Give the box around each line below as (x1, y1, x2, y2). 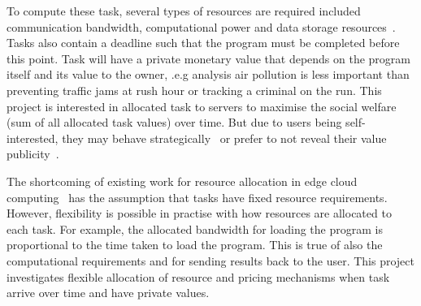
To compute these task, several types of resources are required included (7, 2, 361, 19)
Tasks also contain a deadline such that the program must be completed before (7, 34, 400, 51)
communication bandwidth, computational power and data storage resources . (7, 18, 396, 35)
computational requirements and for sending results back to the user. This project (7, 252, 414, 269)
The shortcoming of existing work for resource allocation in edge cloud (7, 172, 358, 189)
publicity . (7, 145, 59, 162)
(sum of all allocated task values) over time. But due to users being (7, 114, 342, 131)
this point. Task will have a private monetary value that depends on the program (7, 50, 411, 67)
